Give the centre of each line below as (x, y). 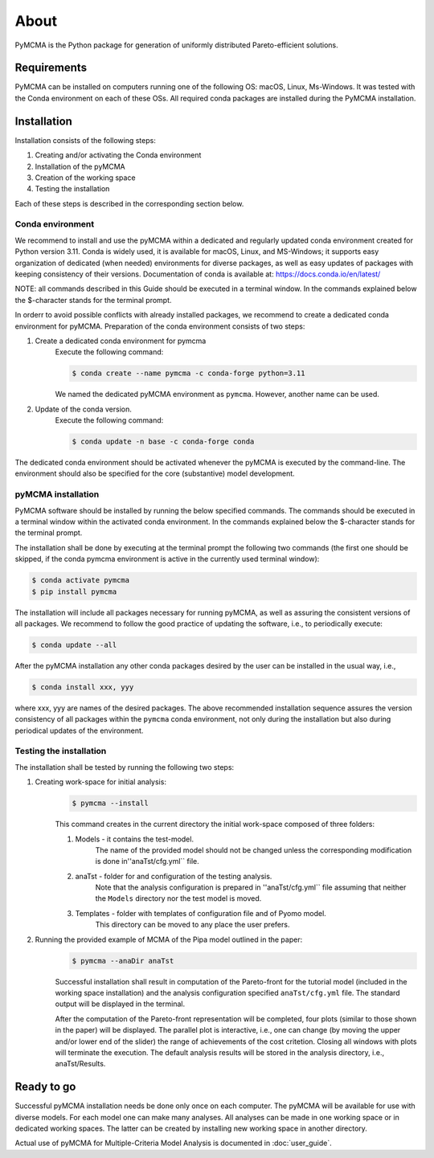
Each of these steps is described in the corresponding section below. (129, 203)
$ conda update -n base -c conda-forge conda (163, 442)
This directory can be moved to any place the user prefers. (192, 925)
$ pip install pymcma (74, 591)
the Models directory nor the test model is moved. (178, 898)
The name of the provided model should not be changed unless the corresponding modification (254, 850)
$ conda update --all (74, 644)
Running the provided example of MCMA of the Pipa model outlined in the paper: (169, 939)
